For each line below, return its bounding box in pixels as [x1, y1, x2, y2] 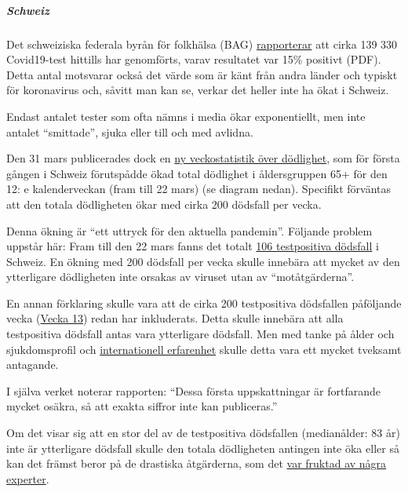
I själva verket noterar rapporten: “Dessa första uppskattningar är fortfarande [6, 382, 381, 399]
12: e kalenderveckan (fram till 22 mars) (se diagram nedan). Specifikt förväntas [6, 180, 392, 197]
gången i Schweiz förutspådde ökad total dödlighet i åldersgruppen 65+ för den [6, 165, 388, 181]
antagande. [6, 356, 59, 373]
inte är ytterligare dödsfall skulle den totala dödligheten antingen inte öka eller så [6, 439, 399, 456]
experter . [6, 470, 49, 487]
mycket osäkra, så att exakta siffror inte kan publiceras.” [6, 398, 278, 414]
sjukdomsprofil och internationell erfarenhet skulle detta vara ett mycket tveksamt [6, 341, 402, 357]
